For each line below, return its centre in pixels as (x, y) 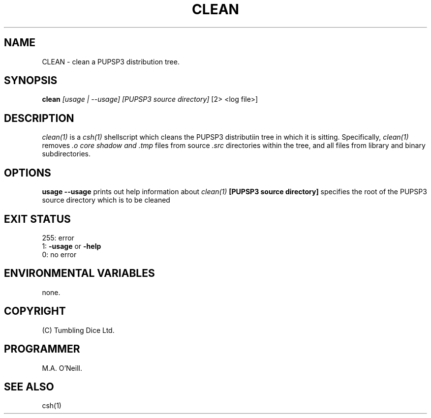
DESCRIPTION (39, 118)
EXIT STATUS (37, 219)
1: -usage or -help (72, 246)
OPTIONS (28, 173)
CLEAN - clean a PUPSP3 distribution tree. (111, 61)
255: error (58, 238)
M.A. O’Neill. (62, 368)
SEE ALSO (29, 387)
